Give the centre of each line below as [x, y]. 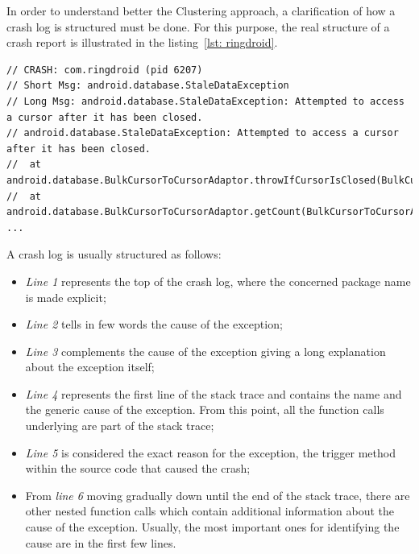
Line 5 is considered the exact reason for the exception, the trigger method [210, 452]
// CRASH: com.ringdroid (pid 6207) [105, 70]
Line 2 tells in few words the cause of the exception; [154, 324]
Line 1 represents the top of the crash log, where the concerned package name [218, 281]
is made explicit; [66, 297]
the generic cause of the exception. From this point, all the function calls [205, 409]
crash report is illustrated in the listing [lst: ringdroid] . [142, 42]
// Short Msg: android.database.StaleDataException [148, 86]
